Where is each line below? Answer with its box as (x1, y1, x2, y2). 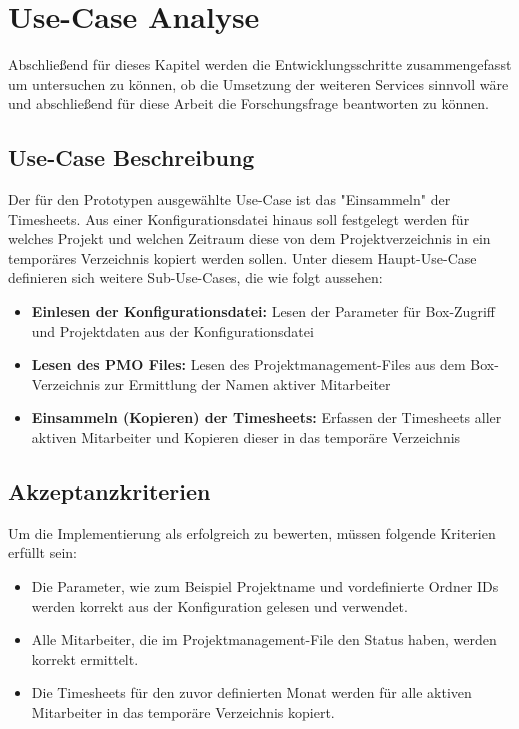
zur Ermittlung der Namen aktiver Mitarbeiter (104, 373, 391, 394)
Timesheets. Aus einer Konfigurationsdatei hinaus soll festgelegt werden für (8, 208, 470, 229)
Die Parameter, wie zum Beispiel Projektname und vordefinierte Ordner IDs (31, 576, 499, 597)
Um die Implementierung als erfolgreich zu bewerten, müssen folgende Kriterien (8, 522, 496, 543)
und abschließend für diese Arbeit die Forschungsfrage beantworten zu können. (8, 93, 490, 114)
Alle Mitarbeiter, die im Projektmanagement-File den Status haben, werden (31, 629, 497, 650)
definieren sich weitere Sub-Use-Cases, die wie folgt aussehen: (8, 267, 383, 288)
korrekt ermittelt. (31, 648, 139, 669)
